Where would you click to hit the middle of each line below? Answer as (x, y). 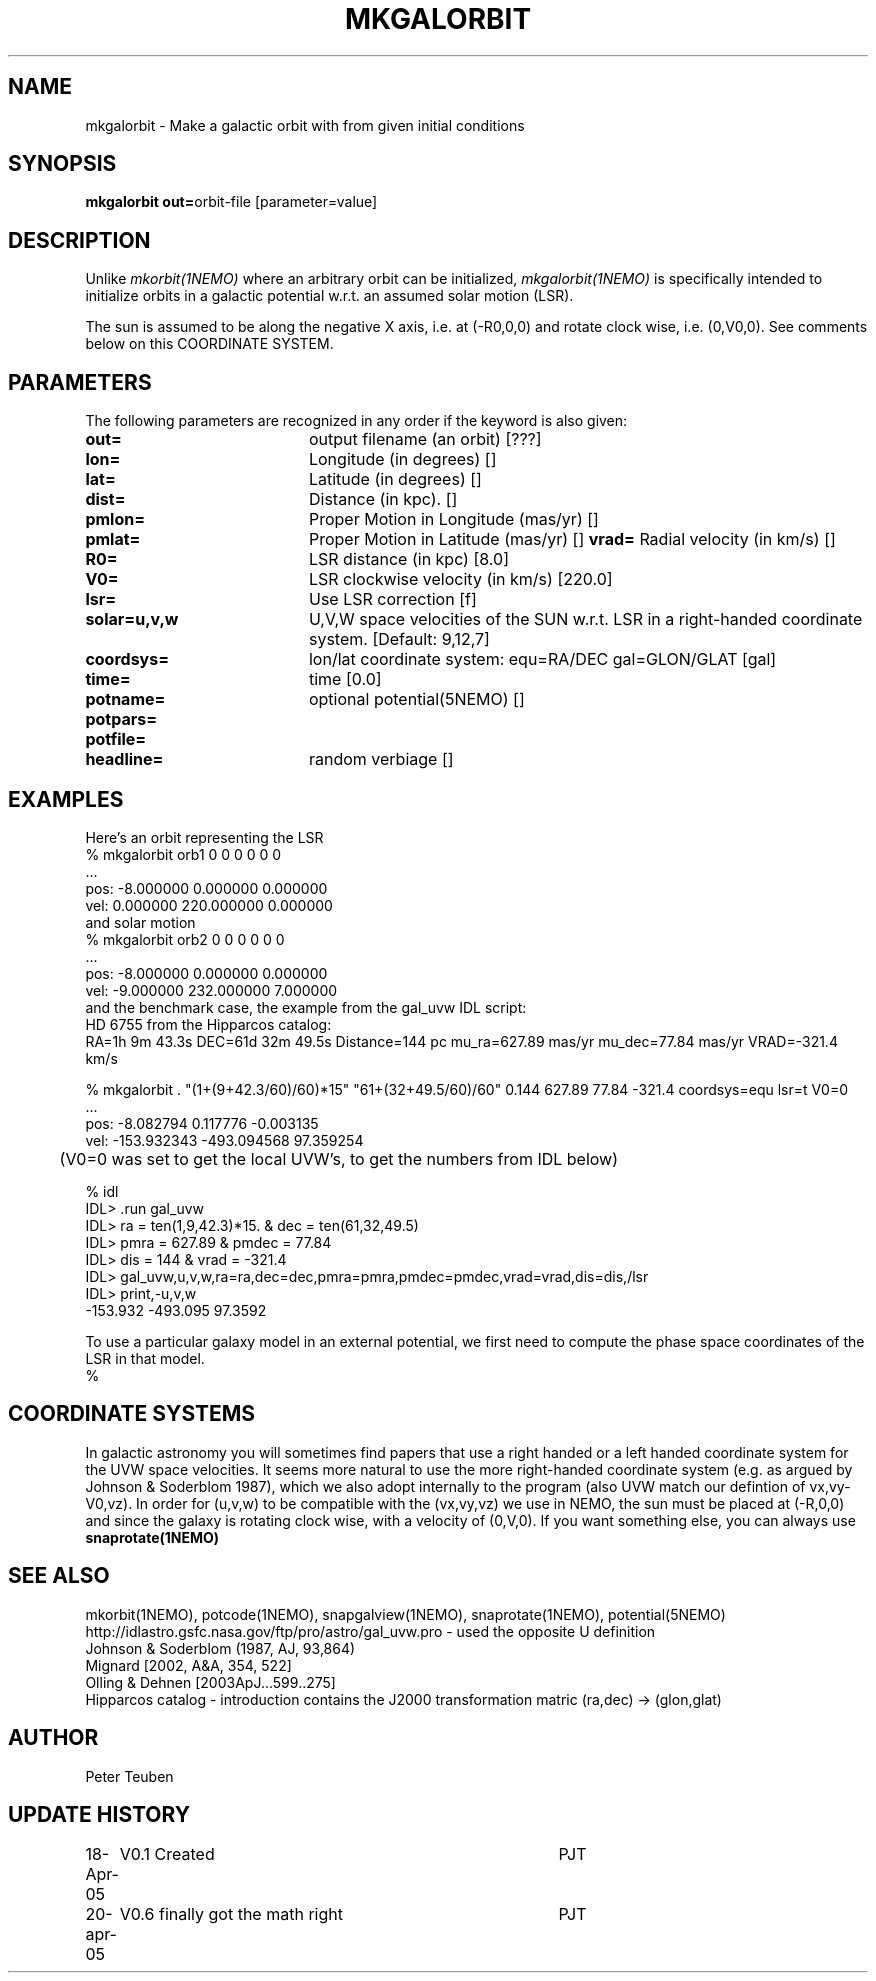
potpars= (121, 719)
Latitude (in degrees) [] (395, 479)
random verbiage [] (381, 759)
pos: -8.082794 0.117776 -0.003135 (202, 1123)
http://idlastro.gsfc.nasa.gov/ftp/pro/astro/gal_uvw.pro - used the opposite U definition (370, 1631)
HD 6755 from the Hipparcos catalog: (208, 1024)
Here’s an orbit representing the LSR (204, 837)
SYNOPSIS (62, 164)
